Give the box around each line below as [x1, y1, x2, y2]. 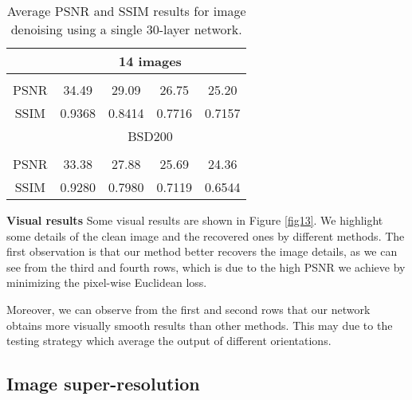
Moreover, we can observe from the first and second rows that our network [6, 300, 371, 317]
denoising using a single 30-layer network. [10, 20, 242, 38]
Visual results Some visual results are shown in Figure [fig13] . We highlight [6, 212, 383, 228]
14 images [119, 52, 182, 70]
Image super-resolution [6, 371, 200, 396]
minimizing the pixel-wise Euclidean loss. [6, 274, 207, 291]
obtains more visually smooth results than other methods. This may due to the [6, 316, 393, 333]
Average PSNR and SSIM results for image [6, 2, 246, 20]
